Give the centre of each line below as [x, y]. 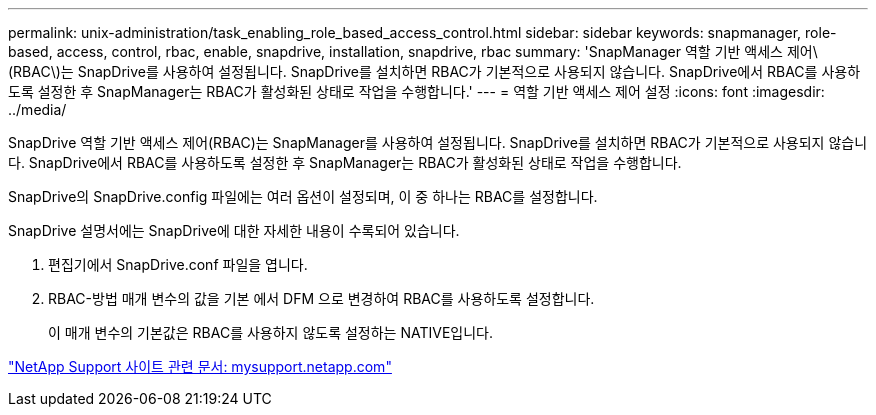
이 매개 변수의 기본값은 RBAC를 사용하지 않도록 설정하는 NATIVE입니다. [270, 332]
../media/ [37, 109]
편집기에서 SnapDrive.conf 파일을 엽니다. [178, 264]
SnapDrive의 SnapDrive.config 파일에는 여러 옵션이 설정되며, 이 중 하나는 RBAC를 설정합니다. [303, 196]
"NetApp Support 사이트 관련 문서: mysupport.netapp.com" [200, 366]
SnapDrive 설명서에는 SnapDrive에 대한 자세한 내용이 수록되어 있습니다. [234, 230]
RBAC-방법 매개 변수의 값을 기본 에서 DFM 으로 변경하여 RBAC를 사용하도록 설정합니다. [321, 298]
